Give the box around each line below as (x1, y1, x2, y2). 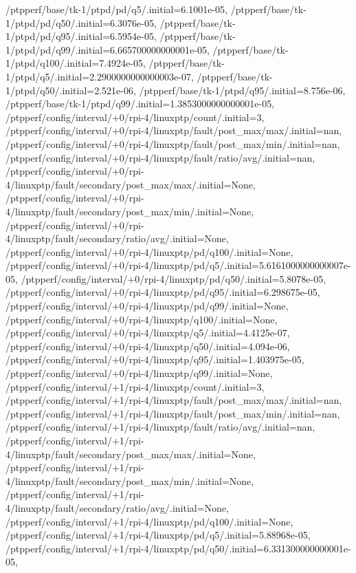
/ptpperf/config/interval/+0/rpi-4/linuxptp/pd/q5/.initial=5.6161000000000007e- (5, 258, 351, 272)
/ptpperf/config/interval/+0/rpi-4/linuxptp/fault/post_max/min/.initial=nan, (5, 136, 340, 151)
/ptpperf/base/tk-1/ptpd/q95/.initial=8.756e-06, (139, 83, 346, 97)
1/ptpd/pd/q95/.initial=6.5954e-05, (5, 29, 157, 43)
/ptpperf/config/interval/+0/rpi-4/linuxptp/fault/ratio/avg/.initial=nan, (5, 150, 315, 164)
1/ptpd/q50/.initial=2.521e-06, (5, 83, 136, 97)
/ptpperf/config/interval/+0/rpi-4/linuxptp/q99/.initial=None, (5, 366, 273, 380)
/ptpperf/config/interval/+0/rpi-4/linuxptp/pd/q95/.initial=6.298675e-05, (5, 285, 320, 299)
